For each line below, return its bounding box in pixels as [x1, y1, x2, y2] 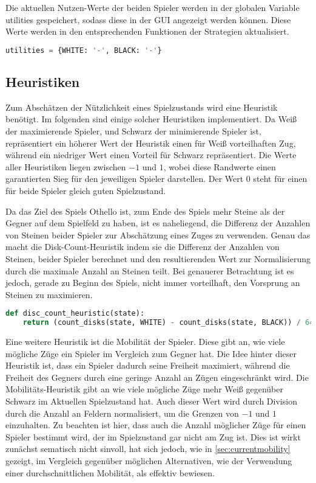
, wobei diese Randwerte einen [163, 160, 276, 173]
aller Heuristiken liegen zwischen [5, 160, 126, 173]
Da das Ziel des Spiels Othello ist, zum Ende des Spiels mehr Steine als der [5, 204, 285, 217]
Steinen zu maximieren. [5, 288, 93, 301]
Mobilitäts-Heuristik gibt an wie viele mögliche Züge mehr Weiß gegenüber [5, 383, 283, 395]
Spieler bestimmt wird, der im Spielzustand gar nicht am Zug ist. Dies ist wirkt [5, 430, 301, 443]
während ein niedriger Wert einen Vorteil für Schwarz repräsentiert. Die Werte [5, 148, 297, 161]
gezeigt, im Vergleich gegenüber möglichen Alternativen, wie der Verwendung [5, 454, 292, 467]
